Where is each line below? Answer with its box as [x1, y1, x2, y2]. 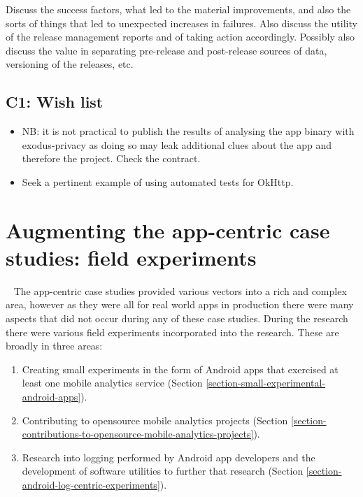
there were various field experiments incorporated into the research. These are [6, 324, 339, 339]
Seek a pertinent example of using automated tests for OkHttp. [22, 174, 294, 189]
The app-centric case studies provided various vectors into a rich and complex [13, 283, 347, 298]
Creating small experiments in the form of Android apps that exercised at [22, 361, 339, 376]
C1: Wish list [6, 91, 104, 113]
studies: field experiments [6, 243, 257, 271]
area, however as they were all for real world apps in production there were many [6, 297, 354, 312]
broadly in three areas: [6, 338, 103, 353]
